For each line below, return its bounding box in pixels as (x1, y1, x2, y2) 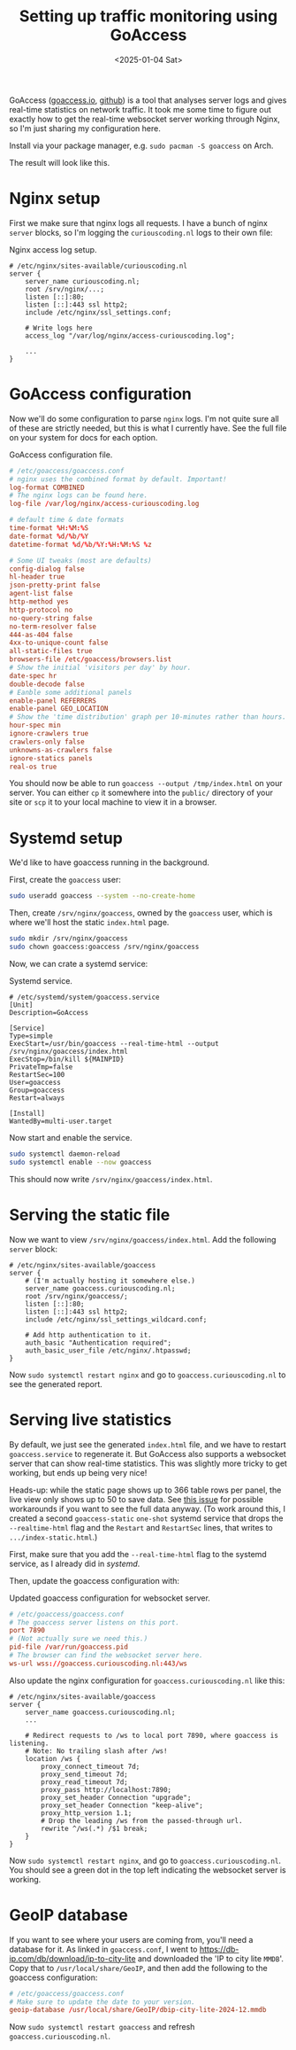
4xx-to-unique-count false (9, 638, 109, 648)
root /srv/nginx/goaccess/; (25, 1291, 128, 1300)
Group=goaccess (9, 1086, 65, 1095)
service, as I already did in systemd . (9, 1558, 140, 1569)
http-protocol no (9, 605, 73, 614)
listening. (9, 1739, 49, 1748)
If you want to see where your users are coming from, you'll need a (9, 1934, 254, 1945)
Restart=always (9, 1094, 65, 1103)
